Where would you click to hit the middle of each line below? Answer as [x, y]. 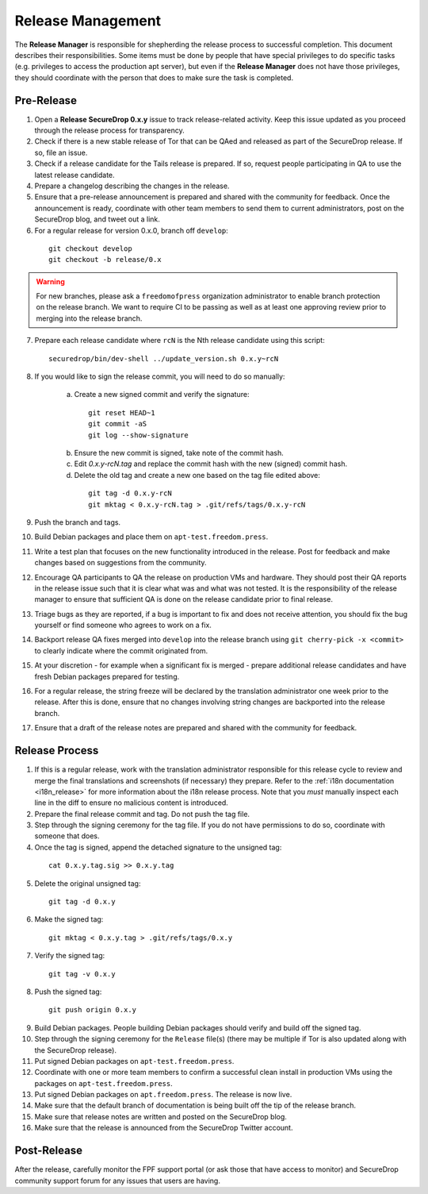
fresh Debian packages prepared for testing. [107, 676]
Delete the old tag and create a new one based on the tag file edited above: [197, 475]
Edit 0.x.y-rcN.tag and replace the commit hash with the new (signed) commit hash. [211, 464]
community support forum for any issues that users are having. [118, 1181]
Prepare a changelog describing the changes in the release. [132, 186]
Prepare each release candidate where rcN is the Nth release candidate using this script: [180, 341]
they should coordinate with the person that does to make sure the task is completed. [154, 77]
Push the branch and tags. [78, 522]
